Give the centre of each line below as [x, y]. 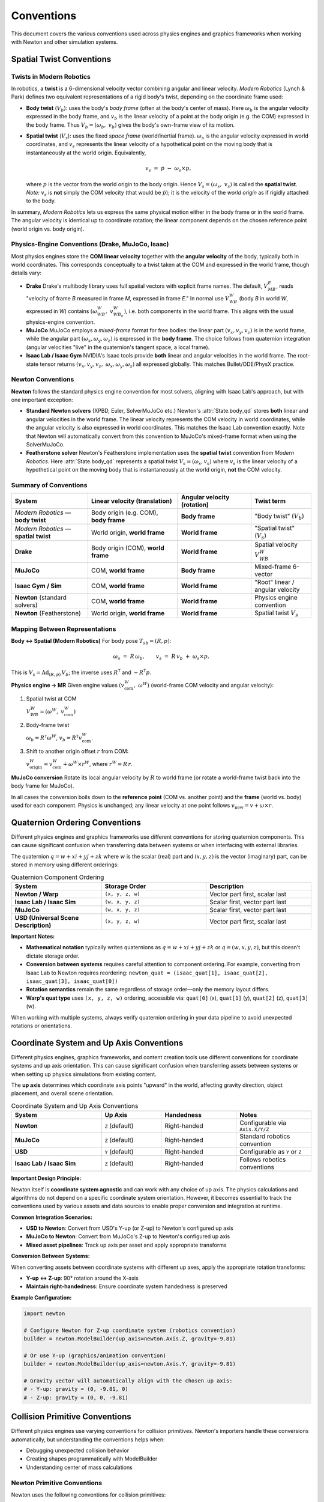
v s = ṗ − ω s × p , [168, 169]
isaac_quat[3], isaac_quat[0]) [72, 981]
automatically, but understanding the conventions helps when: [88, 1440]
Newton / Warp [37, 894]
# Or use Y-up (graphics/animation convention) [95, 1355]
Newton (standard [41, 598]
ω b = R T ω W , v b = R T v [54, 738]
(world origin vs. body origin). [48, 229]
